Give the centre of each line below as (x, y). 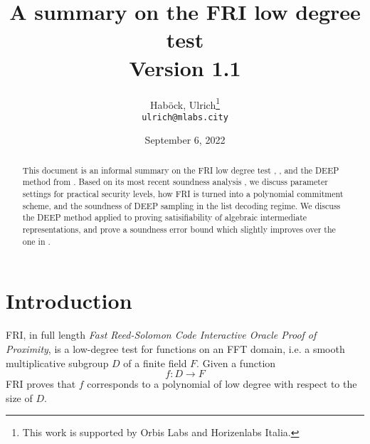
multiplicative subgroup (57, 363)
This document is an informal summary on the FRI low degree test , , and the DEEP (181, 170)
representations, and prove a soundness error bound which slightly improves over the (179, 229)
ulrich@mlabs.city (185, 117)
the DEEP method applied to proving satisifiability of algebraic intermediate (165, 217)
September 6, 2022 (185, 140)
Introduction (69, 301)
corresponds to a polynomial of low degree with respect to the (222, 384)
